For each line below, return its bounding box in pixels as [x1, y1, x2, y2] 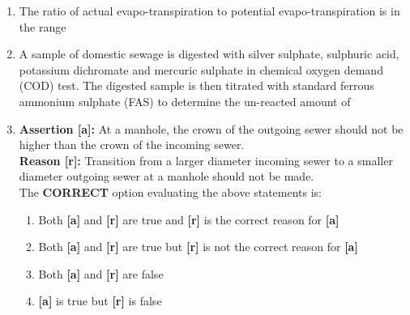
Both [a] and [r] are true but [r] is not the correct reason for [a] [38, 238, 358, 255]
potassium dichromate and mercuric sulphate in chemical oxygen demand [19, 61, 383, 78]
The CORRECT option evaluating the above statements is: [19, 183, 322, 200]
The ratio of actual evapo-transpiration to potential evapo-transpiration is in [19, 2, 400, 19]
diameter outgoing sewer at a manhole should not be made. [19, 168, 314, 185]
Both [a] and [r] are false [38, 265, 164, 282]
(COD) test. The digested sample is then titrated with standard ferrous [19, 77, 374, 94]
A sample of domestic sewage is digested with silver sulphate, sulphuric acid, [19, 45, 399, 62]
